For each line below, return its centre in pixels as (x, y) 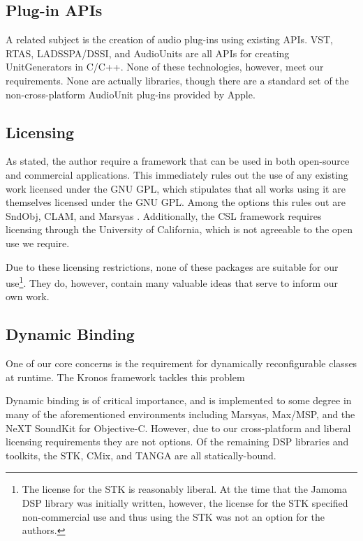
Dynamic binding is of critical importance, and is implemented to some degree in (179, 400)
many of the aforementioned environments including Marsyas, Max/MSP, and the (180, 414)
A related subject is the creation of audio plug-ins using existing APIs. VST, (169, 39)
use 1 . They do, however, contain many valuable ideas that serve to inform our (172, 282)
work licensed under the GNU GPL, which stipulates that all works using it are (176, 188)
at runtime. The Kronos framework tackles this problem (125, 377)
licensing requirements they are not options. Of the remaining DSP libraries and (177, 442)
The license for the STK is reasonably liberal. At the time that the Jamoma (185, 489)
